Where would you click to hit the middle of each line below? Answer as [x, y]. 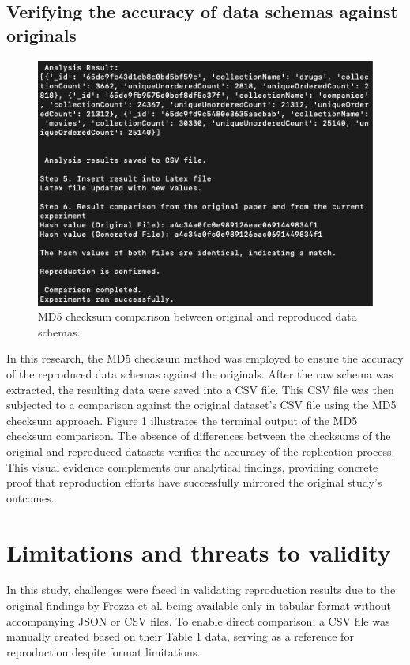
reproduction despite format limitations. [103, 651]
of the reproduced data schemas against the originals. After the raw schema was [200, 374]
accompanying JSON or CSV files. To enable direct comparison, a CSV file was [198, 620]
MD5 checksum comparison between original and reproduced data [197, 316]
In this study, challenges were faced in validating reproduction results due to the [201, 590]
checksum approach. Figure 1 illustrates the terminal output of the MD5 [182, 420]
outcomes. [30, 497]
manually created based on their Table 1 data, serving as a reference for [180, 636]
